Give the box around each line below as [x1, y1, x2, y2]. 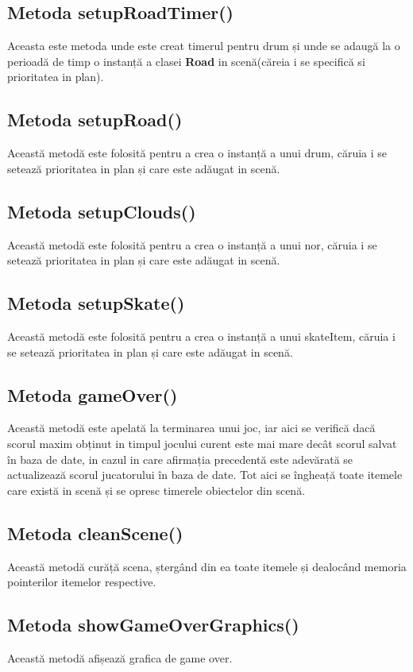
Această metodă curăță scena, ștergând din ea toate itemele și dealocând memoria [7, 558, 407, 574]
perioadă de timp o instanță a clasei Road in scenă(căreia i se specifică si [7, 52, 365, 69]
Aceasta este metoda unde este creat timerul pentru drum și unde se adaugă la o [7, 37, 400, 54]
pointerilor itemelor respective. [7, 574, 156, 590]
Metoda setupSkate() [7, 291, 185, 315]
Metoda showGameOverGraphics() [7, 612, 299, 637]
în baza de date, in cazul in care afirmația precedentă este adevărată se [7, 450, 353, 467]
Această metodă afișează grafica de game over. [7, 649, 233, 666]
